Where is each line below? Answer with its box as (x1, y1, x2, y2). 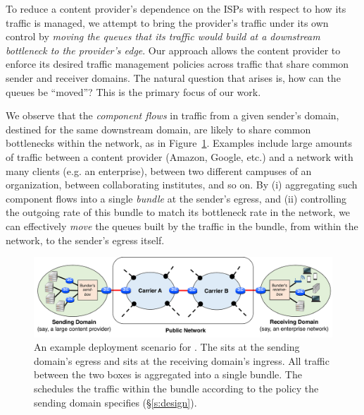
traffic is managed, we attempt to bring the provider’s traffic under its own (6, 15, 329, 30)
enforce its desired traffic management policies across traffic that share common (6, 56, 349, 71)
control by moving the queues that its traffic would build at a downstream (6, 29, 320, 44)
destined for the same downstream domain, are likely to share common (6, 121, 311, 136)
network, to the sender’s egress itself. (6, 232, 165, 247)
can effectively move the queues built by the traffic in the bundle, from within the (6, 218, 358, 233)
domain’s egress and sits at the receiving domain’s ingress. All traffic (34, 353, 330, 368)
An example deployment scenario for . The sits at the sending (34, 339, 300, 354)
